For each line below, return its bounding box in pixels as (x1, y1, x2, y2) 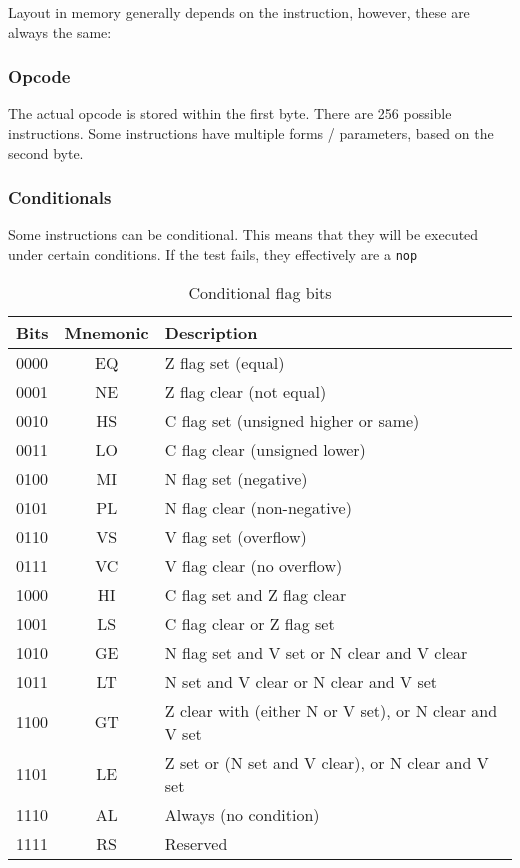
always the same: (8, 21, 112, 42)
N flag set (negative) (164, 466, 308, 490)
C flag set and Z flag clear (164, 582, 347, 606)
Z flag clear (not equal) (164, 379, 327, 403)
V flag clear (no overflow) (164, 553, 343, 577)
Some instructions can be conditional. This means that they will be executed (8, 224, 479, 245)
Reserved (164, 831, 228, 855)
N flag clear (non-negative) (164, 495, 352, 519)
